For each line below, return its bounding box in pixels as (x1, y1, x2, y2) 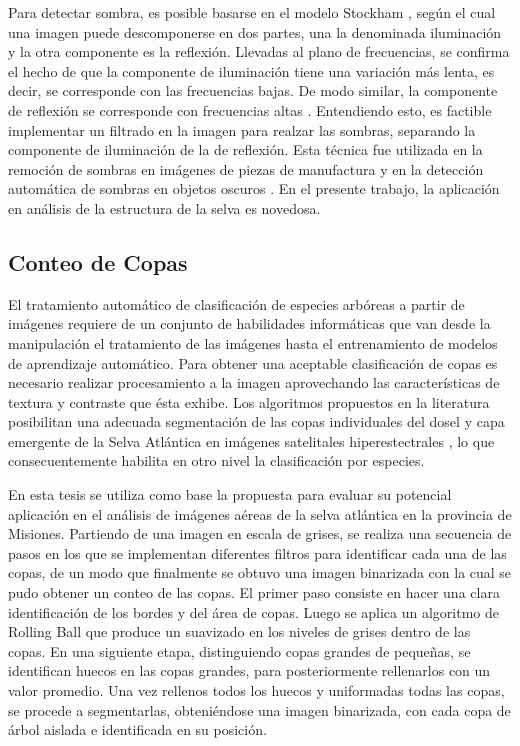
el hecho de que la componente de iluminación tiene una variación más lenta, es (8, 60, 495, 81)
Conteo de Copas (8, 246, 188, 277)
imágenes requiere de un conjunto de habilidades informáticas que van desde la (8, 313, 491, 334)
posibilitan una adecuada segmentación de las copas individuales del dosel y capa (8, 411, 505, 432)
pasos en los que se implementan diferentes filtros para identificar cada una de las (8, 542, 507, 563)
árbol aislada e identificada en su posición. (8, 719, 267, 740)
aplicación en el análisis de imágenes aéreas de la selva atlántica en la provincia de (8, 503, 512, 524)
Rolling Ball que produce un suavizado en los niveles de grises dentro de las (8, 621, 471, 642)
